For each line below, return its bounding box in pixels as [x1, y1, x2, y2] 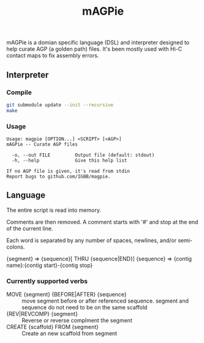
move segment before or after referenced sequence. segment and [21, 297, 189, 304]
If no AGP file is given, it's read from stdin [6, 168, 130, 174]
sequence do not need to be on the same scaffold [21, 304, 148, 311]
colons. [6, 243, 25, 251]
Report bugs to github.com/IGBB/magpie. [6, 173, 111, 179]
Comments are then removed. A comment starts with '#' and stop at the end [6, 218, 198, 225]
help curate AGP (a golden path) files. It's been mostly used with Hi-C [6, 45, 183, 53]
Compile [6, 88, 32, 96]
